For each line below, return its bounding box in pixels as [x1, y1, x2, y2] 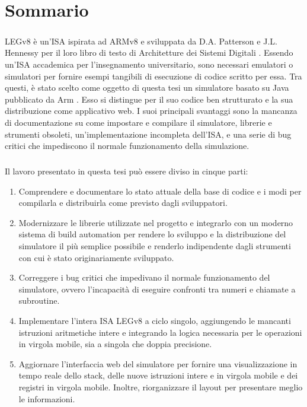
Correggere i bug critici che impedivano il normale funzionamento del [18, 271, 270, 284]
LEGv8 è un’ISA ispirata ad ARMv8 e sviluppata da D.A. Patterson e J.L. [5, 34, 277, 47]
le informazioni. [18, 392, 75, 405]
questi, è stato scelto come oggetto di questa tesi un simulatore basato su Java [5, 81, 289, 94]
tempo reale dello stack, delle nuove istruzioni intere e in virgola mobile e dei [18, 369, 298, 381]
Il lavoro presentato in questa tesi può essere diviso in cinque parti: [5, 165, 248, 177]
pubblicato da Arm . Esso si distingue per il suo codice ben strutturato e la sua [5, 93, 293, 105]
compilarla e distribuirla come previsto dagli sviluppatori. [18, 196, 228, 209]
